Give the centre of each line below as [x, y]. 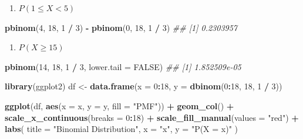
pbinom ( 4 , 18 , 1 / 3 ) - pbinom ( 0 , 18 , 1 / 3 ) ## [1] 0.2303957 [121, 27]
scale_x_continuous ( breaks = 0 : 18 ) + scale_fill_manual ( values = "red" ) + [152, 117]
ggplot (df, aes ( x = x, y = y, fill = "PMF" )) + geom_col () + [119, 105]
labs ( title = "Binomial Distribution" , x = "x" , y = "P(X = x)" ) [122, 129]
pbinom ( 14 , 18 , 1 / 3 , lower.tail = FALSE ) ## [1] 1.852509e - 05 [123, 66]
